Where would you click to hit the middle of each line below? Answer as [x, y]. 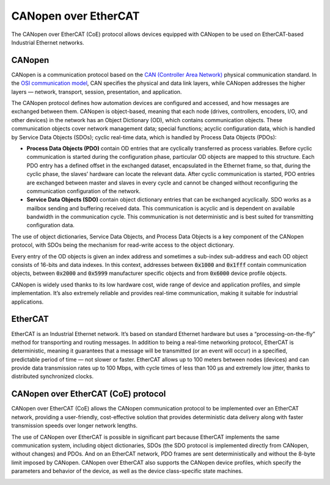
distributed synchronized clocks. [53, 376]
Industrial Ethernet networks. [48, 42]
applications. [28, 302]
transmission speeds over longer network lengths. [74, 426]
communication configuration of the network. [83, 191]
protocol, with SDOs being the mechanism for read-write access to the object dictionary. [123, 245]
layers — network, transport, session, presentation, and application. [97, 92]
